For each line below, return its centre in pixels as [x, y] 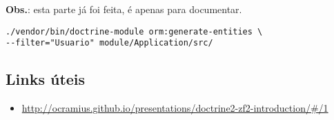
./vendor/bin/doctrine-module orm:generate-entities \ [134, 31]
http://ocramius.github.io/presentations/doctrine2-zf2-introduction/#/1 [175, 108]
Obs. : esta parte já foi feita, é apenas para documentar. [124, 9]
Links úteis [46, 79]
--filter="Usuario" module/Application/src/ [109, 43]
